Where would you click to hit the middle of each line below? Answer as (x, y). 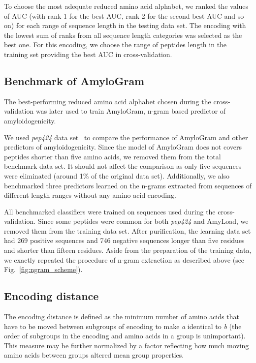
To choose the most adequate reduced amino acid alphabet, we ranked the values (126, 6)
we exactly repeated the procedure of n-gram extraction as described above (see (124, 259)
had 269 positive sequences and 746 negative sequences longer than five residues (124, 240)
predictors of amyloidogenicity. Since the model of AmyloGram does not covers (123, 147)
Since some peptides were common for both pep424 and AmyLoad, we (143, 221)
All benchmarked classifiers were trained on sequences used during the (110, 211)
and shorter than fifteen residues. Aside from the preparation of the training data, (128, 250)
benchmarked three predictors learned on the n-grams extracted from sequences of (128, 185)
